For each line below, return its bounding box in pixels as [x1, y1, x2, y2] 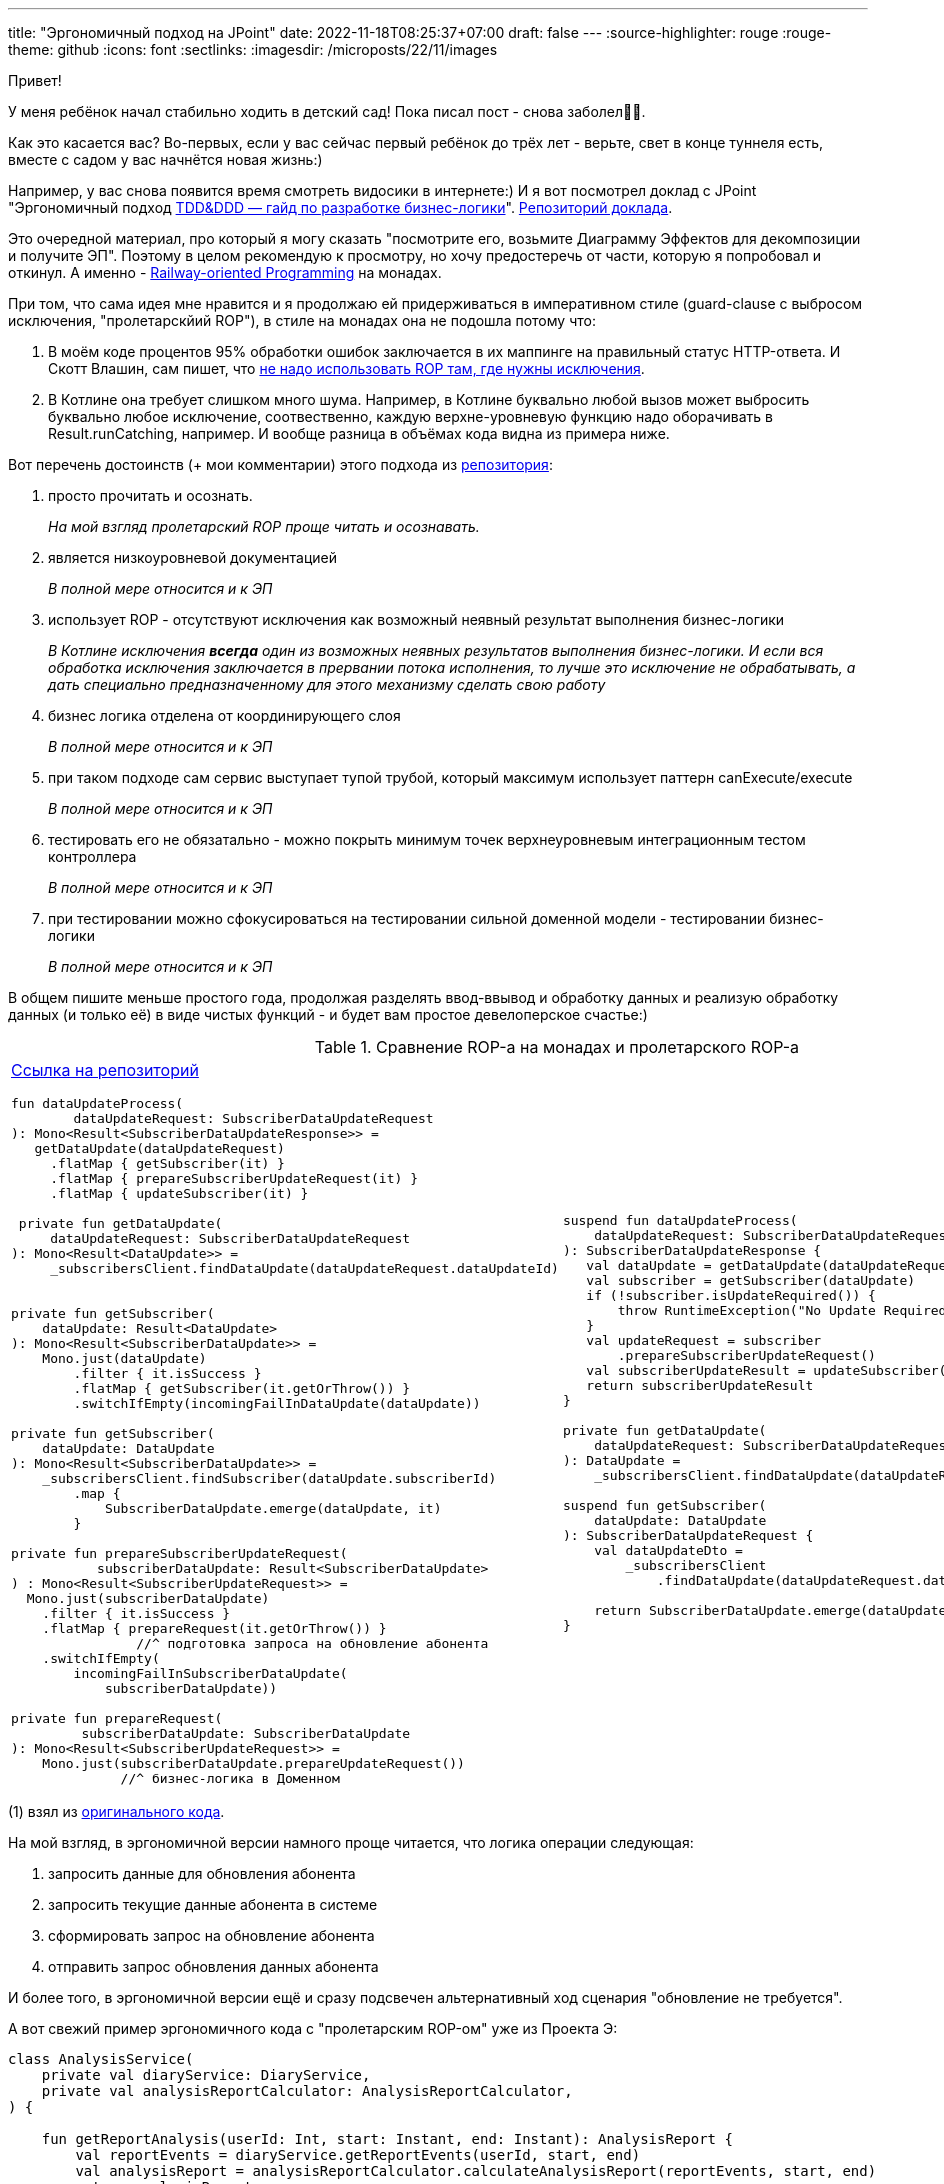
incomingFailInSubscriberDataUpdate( [73, 1666, 348, 1681]
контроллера [48, 848, 137, 865]
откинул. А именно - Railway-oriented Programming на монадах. [8, 264, 442, 281]
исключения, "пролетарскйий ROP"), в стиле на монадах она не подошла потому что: [8, 312, 596, 329]
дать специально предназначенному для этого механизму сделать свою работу [48, 676, 606, 693]
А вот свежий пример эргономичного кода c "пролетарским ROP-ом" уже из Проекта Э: [8, 2020, 618, 2037]
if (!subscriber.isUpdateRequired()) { [586, 1288, 876, 1303]
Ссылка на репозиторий [11, 1060, 199, 1080]
